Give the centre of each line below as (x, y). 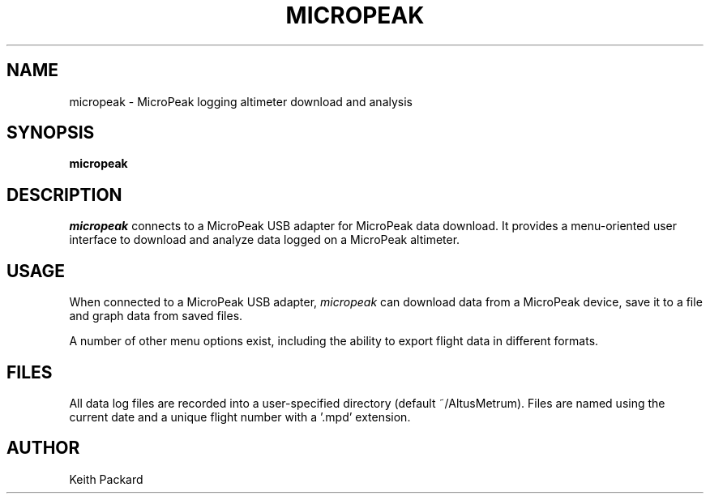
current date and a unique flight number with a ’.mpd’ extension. (240, 417)
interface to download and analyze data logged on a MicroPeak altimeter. (265, 240)
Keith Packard (106, 479)
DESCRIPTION (64, 194)
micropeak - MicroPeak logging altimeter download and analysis (241, 101)
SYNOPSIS (51, 133)
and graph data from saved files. (156, 316)
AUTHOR (43, 448)
